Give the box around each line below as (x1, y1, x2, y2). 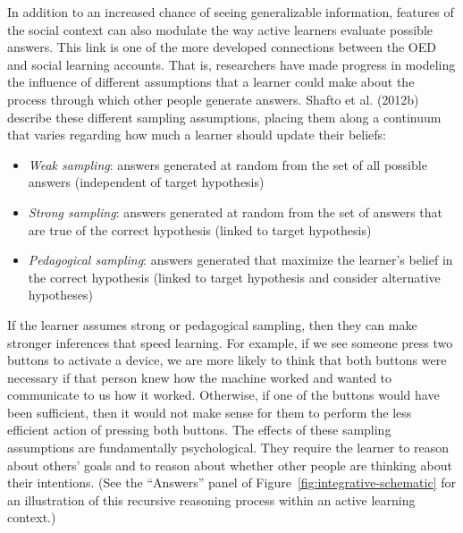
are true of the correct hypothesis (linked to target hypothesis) (28, 220, 372, 239)
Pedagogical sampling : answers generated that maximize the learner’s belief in (28, 250, 453, 269)
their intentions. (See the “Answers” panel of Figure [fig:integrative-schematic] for (7, 473, 456, 492)
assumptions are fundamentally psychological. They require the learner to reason (7, 438, 450, 457)
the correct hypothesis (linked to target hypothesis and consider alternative (28, 267, 441, 286)
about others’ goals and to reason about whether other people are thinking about (7, 455, 452, 474)
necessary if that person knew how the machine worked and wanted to (7, 368, 392, 386)
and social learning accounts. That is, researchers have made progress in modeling (7, 55, 456, 73)
